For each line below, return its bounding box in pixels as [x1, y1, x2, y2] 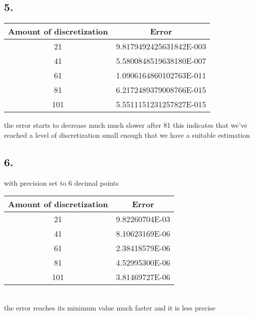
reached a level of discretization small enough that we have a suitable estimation [4, 129, 250, 140]
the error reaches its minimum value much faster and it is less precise [4, 302, 216, 313]
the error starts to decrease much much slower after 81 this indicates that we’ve [4, 120, 248, 130]
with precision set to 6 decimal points [4, 177, 119, 188]
